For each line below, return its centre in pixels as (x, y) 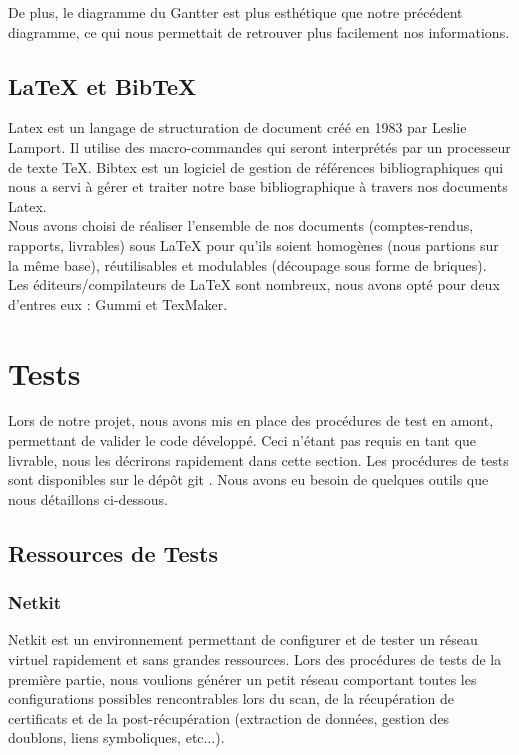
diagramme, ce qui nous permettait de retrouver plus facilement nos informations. (259, 31)
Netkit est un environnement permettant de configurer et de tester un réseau (243, 639)
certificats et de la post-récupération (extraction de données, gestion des (229, 717)
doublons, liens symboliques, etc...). (116, 737)
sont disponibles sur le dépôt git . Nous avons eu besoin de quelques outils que (248, 479)
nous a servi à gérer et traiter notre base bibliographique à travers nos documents (258, 186)
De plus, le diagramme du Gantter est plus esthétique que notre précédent (235, 12)
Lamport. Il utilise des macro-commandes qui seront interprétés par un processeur (259, 146)
